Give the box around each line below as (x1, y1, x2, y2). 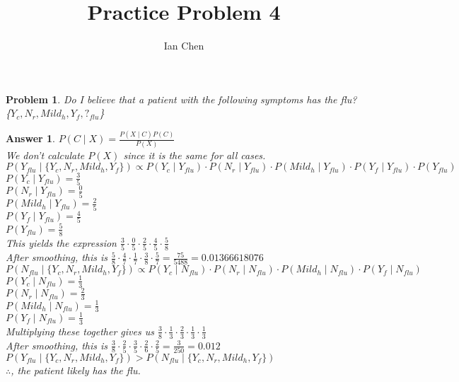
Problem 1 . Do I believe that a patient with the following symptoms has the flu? (6, 91, 357, 106)
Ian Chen (163, 38, 204, 53)
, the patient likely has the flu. (11, 362, 141, 377)
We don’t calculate (6, 147, 85, 162)
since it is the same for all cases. (123, 147, 266, 162)
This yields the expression (6, 235, 117, 250)
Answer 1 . (6, 131, 55, 146)
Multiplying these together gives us (6, 323, 154, 338)
